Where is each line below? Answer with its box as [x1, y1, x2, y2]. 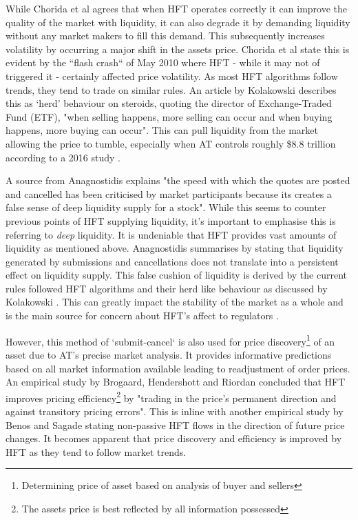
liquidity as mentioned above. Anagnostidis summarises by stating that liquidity [6, 241, 344, 255]
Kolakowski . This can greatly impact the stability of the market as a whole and [6, 294, 344, 309]
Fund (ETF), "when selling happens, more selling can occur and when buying [6, 109, 333, 123]
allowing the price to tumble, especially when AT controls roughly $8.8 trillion [6, 136, 336, 150]
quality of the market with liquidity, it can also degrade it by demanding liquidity [6, 14, 350, 29]
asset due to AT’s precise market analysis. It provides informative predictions [6, 347, 332, 361]
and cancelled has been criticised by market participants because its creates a [6, 186, 332, 201]
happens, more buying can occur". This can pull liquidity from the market [6, 123, 318, 137]
